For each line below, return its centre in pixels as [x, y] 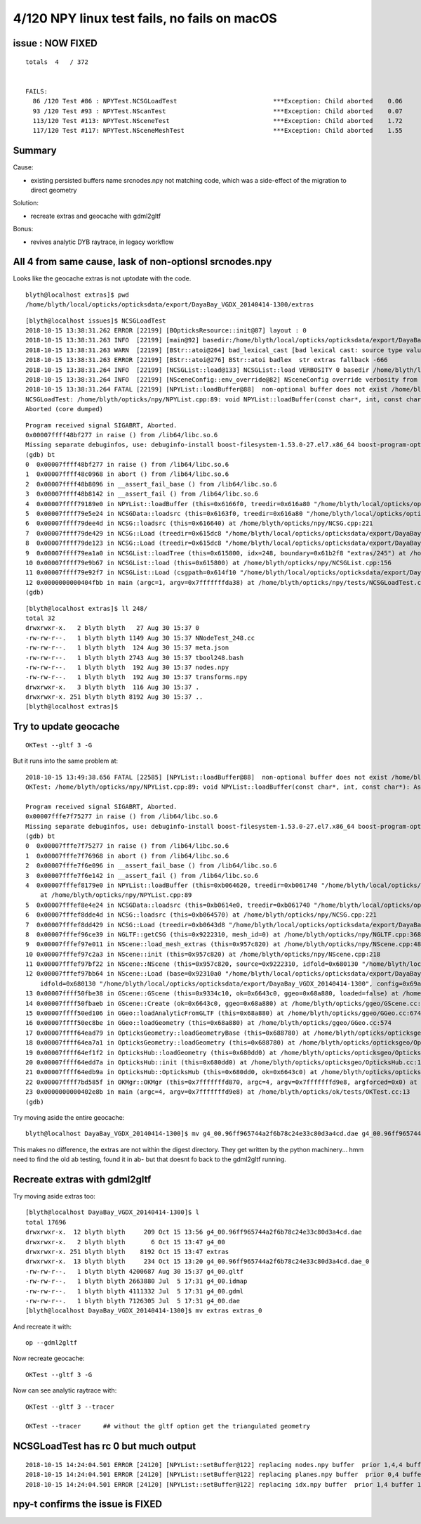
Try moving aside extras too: [54, 1196]
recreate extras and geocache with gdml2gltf [96, 216]
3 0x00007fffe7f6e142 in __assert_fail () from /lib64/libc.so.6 [142, 876]
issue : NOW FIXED [55, 43]
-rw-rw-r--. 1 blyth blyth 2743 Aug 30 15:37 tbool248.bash [135, 658]
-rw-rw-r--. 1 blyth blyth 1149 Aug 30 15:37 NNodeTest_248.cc [140, 638]
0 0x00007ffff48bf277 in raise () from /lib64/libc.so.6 [127, 465]
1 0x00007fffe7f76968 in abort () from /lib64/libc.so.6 [127, 855]
